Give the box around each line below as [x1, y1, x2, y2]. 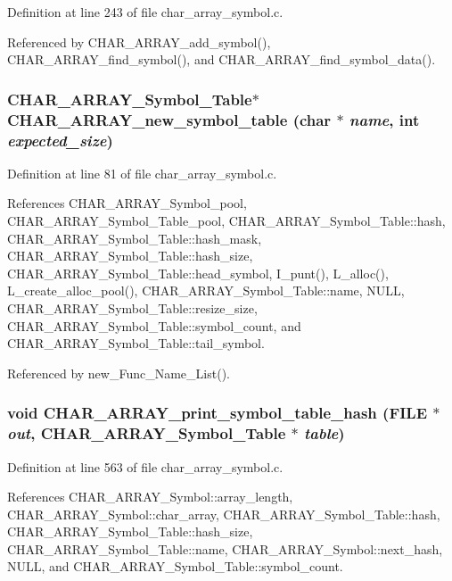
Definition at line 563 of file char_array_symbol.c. [7, 457, 284, 476]
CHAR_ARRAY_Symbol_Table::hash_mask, [7, 228, 262, 247]
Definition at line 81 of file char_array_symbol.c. [7, 163, 277, 182]
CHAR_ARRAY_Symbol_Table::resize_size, [7, 299, 258, 317]
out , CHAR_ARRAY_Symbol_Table [7, 422, 286, 444]
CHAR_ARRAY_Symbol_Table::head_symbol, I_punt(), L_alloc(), [7, 263, 389, 282]
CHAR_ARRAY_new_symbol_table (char [7, 108, 332, 130]
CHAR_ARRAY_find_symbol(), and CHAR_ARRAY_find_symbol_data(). [7, 50, 436, 69]
